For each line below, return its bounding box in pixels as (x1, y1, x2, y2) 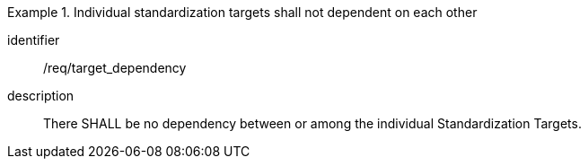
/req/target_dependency (43, 60, 187, 75)
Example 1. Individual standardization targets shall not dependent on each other (7, 4, 478, 20)
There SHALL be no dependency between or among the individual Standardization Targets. (43, 116, 582, 131)
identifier (7, 32, 60, 48)
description (7, 88, 75, 103)
